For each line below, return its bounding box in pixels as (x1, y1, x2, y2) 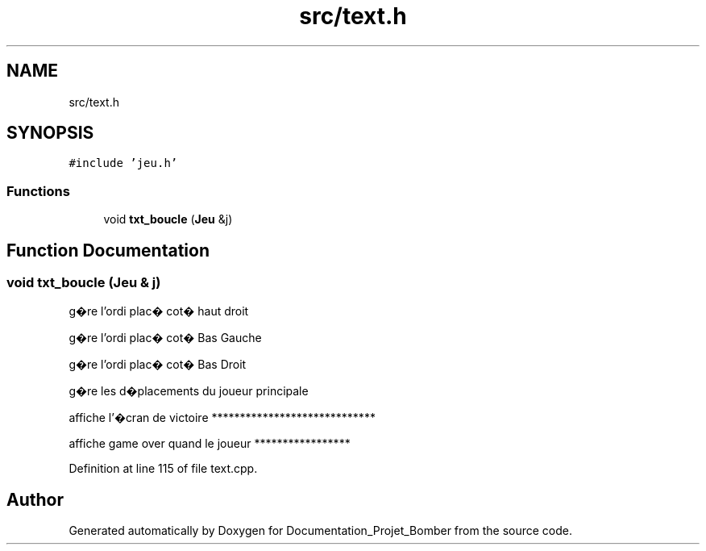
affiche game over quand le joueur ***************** (69, 436, 351, 451)
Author (6, 489, 64, 510)
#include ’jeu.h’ (69, 157, 178, 170)
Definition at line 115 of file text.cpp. (69, 461, 258, 476)
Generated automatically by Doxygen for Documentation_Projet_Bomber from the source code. (69, 524, 572, 538)
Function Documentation (6, 240, 210, 261)
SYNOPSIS (6, 123, 94, 144)
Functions (6, 182, 70, 199)
